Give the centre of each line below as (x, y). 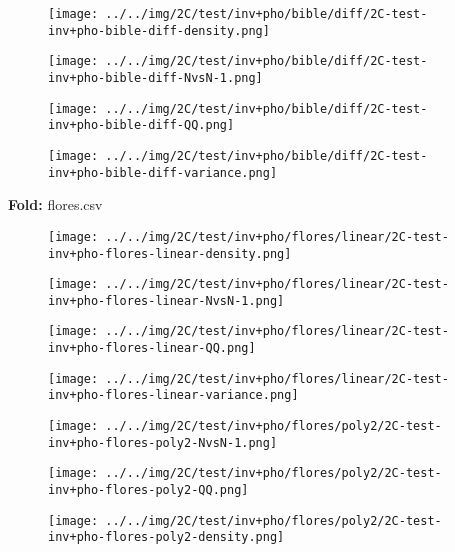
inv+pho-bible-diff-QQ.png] (141, 125)
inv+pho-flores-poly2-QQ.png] (148, 490)
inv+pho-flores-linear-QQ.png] (152, 348)
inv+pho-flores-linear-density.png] (170, 253)
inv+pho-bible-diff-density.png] (159, 30)
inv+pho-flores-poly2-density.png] (166, 537)
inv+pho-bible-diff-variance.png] (163, 172)
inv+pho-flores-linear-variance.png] (173, 395)
